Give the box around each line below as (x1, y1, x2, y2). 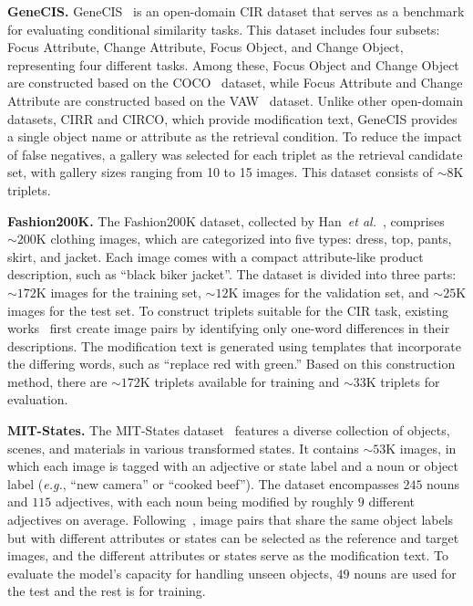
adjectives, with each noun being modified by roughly (55, 492, 355, 511)
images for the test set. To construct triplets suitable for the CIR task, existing (7, 300, 448, 319)
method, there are (7, 371, 108, 391)
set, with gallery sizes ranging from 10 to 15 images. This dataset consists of (7, 162, 434, 182)
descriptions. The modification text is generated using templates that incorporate (7, 336, 461, 355)
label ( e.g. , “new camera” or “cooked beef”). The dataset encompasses (7, 474, 399, 493)
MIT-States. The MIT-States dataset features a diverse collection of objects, (7, 421, 450, 440)
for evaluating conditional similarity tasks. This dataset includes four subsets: (7, 19, 440, 38)
